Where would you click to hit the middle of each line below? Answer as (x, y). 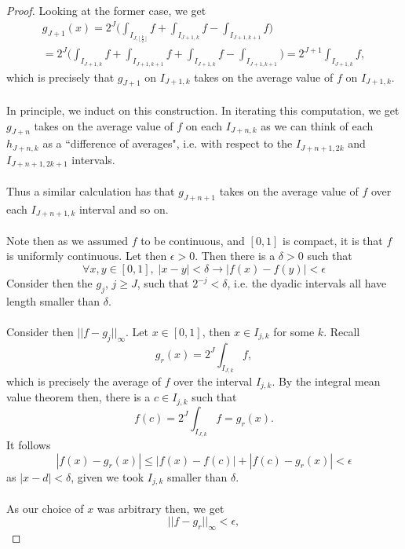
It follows (29, 445)
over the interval (213, 381)
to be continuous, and (193, 240)
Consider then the (49, 283)
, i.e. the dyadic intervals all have (307, 283)
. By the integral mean (326, 381)
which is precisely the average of (84, 381)
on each (204, 125)
